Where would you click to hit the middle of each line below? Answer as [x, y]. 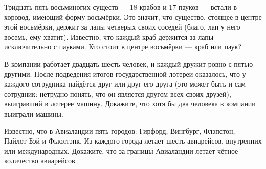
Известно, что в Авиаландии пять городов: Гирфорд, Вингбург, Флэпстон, [120, 131]
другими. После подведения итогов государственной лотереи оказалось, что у [125, 74]
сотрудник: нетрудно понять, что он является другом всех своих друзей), [118, 93]
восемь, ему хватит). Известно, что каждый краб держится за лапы [109, 36]
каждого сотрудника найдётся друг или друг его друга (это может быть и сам [125, 84]
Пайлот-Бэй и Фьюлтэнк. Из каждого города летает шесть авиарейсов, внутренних [133, 141]
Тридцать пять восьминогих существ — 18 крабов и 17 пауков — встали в [121, 7]
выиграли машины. [34, 113]
